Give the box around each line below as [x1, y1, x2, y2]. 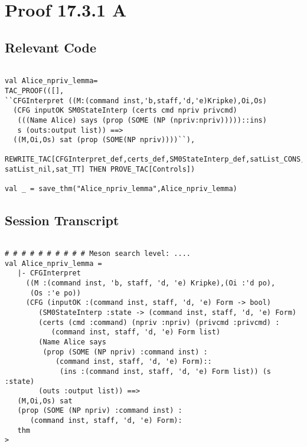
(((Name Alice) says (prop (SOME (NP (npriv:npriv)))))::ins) [17, 116, 267, 124]
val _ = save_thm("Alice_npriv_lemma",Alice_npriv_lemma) [5, 185, 237, 193]
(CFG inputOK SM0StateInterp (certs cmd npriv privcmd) [13, 106, 237, 115]
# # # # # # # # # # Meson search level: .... [5, 249, 191, 258]
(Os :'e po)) [30, 288, 81, 297]
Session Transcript [5, 211, 119, 229]
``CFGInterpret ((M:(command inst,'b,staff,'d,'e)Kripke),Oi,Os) [5, 96, 267, 105]
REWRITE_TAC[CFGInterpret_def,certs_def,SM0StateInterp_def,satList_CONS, [5, 155, 305, 164]
